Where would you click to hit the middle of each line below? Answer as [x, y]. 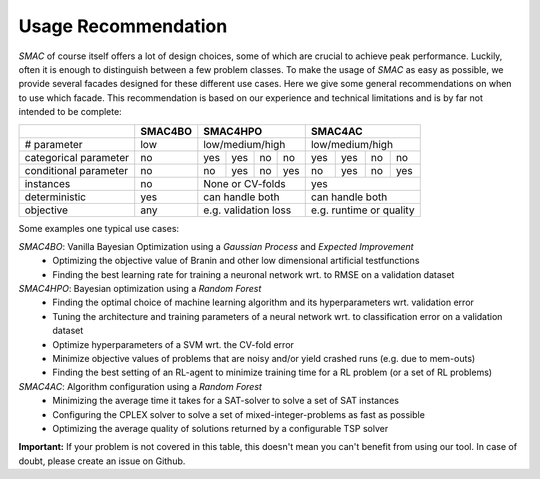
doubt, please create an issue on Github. [102, 461]
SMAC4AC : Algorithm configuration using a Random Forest [140, 386]
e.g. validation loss [247, 210]
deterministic [55, 197]
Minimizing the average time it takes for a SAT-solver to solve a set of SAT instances [226, 401]
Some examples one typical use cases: [99, 228]
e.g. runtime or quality [362, 210]
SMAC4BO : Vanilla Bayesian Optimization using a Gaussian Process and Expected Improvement [216, 246]
